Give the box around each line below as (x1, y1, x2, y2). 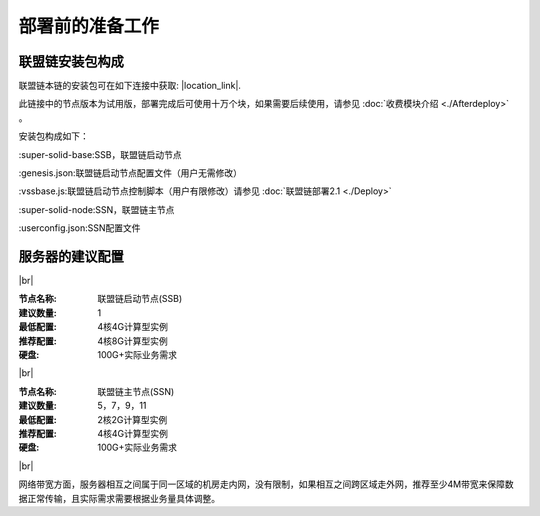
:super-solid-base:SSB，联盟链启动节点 (18, 148, 182, 160)
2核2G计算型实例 (97, 413, 168, 425)
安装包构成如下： (18, 130, 89, 142)
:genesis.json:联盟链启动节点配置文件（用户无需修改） (18, 167, 242, 179)
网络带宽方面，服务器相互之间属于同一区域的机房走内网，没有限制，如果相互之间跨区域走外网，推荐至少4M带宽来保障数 (18, 478, 514, 490)
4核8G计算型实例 (97, 335, 169, 347)
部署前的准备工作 (18, 15, 160, 37)
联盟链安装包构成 (18, 53, 124, 70)
